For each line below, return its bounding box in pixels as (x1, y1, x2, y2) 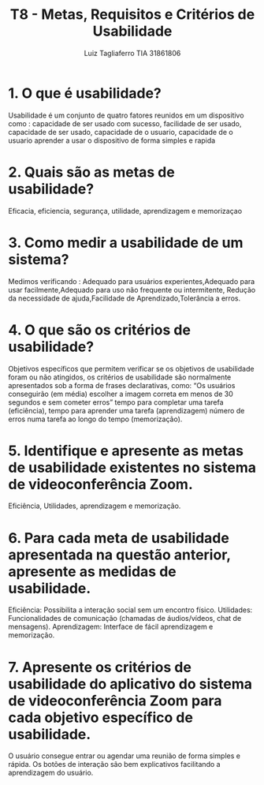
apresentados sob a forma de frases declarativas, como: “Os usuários (8, 380, 236, 390)
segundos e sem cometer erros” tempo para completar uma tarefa (8, 397, 224, 407)
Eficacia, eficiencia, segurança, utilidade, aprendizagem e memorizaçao (8, 206, 243, 215)
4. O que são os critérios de (8, 321, 191, 338)
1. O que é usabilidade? (8, 84, 162, 102)
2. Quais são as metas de (8, 163, 175, 181)
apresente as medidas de (8, 563, 177, 581)
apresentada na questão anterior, (8, 546, 231, 563)
